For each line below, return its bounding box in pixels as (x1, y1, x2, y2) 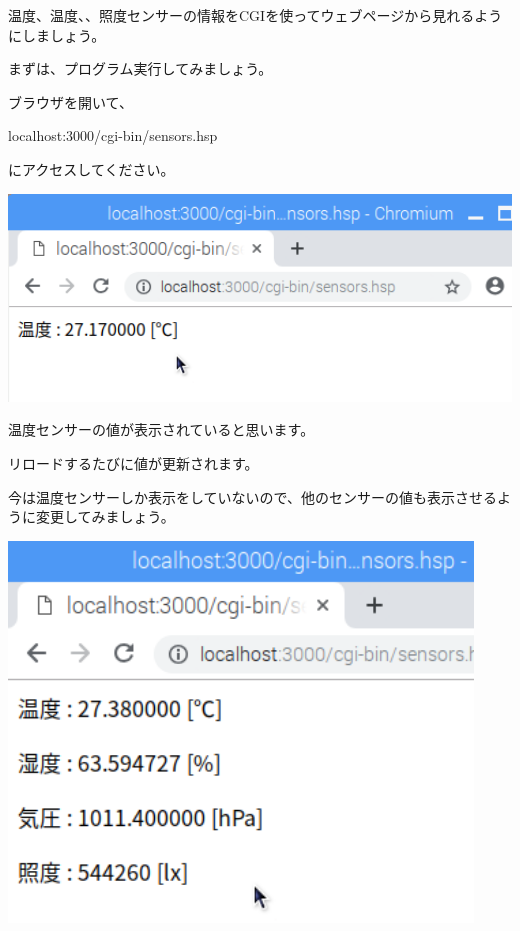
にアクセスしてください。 (8, 158, 175, 179)
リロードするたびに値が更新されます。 (8, 452, 259, 473)
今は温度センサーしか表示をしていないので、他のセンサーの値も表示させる (8, 486, 498, 507)
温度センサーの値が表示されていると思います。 (8, 419, 315, 440)
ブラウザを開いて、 (8, 91, 133, 112)
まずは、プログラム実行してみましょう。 (8, 58, 273, 79)
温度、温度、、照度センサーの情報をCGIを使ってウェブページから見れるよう (8, 5, 503, 25)
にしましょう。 (8, 24, 106, 45)
